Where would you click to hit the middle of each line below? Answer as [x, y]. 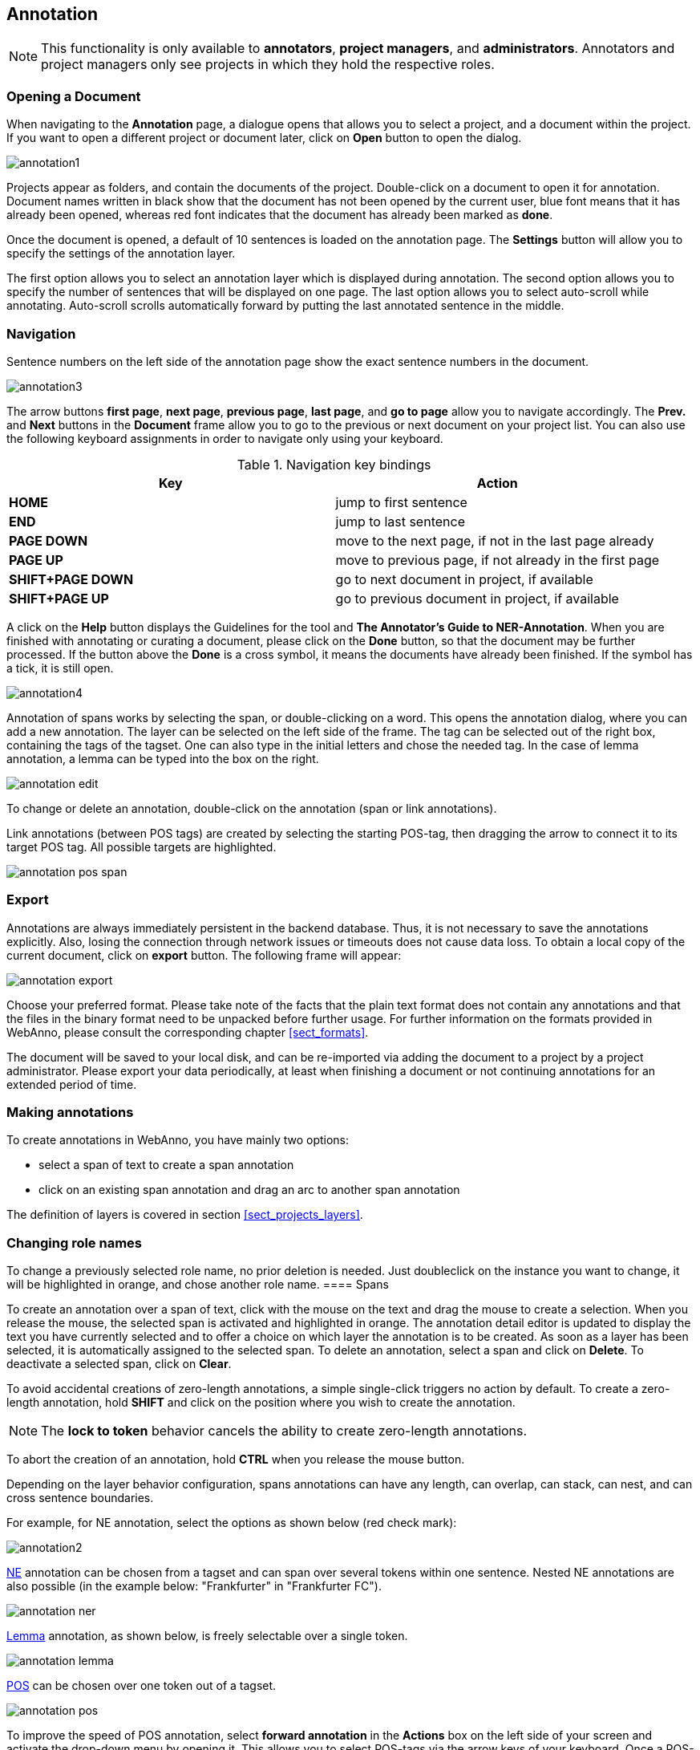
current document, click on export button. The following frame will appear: [204, 955]
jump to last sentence [400, 521]
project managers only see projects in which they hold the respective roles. [268, 65]
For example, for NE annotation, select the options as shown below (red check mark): [232, 1523]
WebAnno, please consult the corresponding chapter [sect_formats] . [188, 1032]
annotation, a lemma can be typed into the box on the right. [163, 758]
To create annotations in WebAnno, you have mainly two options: [178, 1140]
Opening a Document [74, 96]
